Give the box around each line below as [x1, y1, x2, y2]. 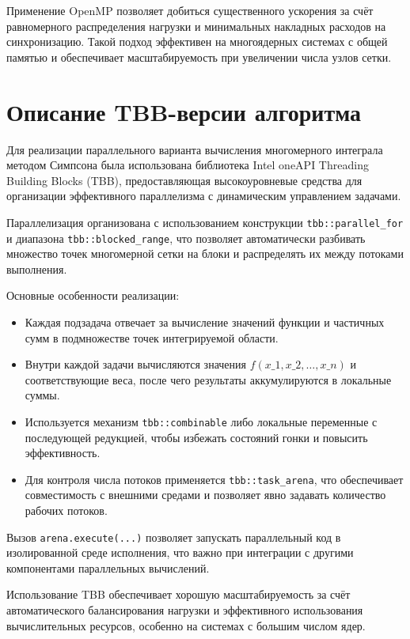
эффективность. [25, 444, 101, 461]
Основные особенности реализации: [6, 287, 180, 304]
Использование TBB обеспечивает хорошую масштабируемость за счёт [6, 586, 351, 603]
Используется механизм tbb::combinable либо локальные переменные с [25, 413, 378, 429]
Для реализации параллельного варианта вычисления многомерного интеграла [6, 141, 383, 157]
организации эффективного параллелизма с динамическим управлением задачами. [6, 187, 401, 204]
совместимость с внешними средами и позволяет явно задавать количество [25, 486, 386, 503]
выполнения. [6, 260, 67, 277]
